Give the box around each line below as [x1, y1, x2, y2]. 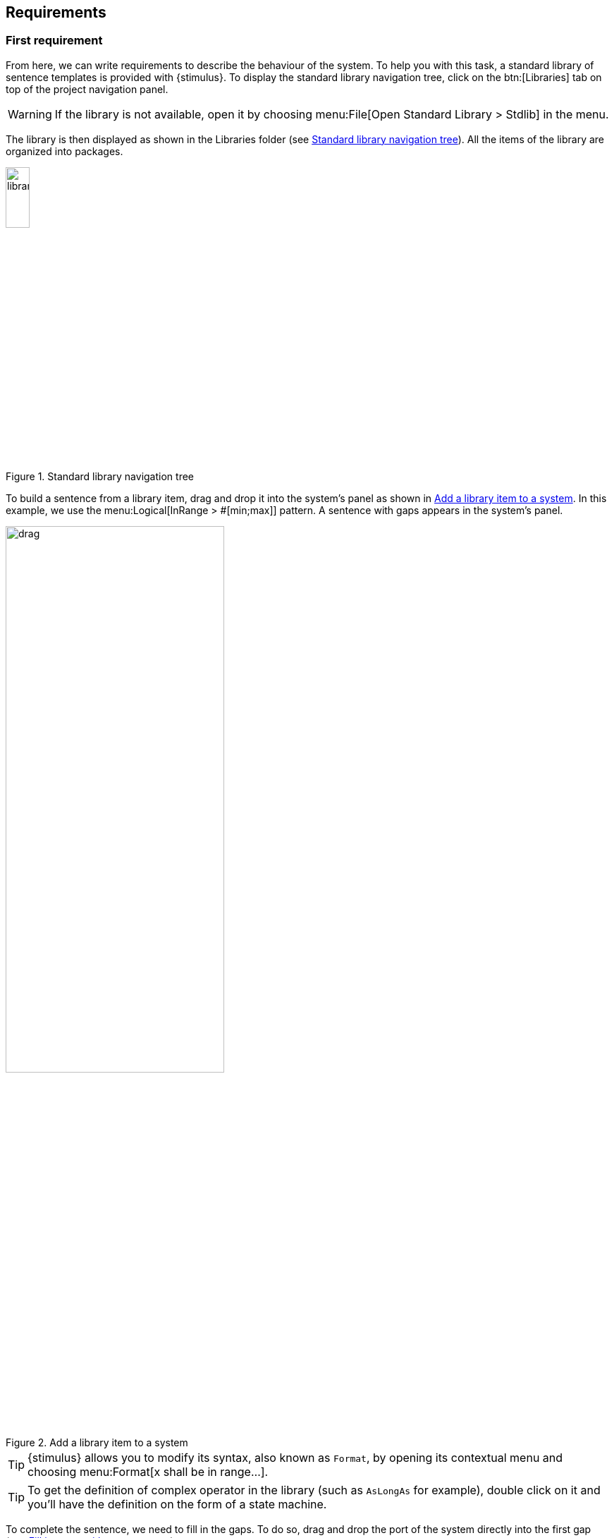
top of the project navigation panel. [6, 83, 168, 95]
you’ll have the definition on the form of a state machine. [27, 1497, 327, 1512]
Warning [8, 106, 52, 121]
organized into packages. [6, 145, 123, 157]
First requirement [6, 33, 103, 48]
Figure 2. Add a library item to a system [6, 1436, 188, 1449]
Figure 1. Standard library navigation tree [6, 470, 194, 483]
